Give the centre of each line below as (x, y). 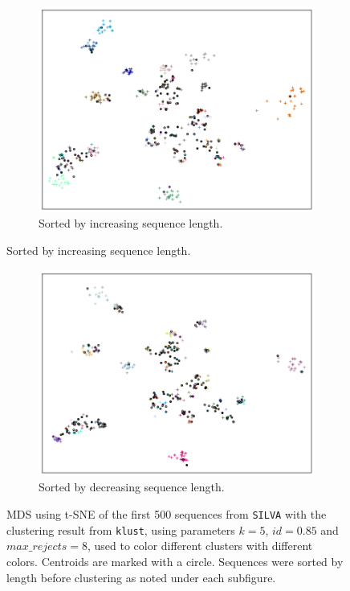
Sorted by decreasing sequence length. (132, 487)
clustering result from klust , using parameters (121, 529)
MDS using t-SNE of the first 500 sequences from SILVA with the (167, 514)
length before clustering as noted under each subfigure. (141, 577)
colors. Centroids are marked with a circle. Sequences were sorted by (175, 561)
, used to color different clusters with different (200, 546)
